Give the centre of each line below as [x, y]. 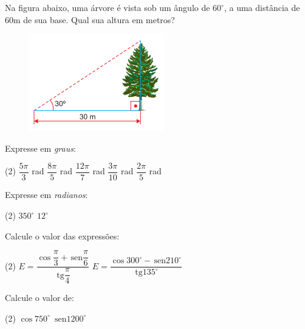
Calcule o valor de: [39, 298]
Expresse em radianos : [46, 195]
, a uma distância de [262, 7]
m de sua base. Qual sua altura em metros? [94, 19]
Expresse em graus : [40, 148]
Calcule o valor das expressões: [62, 235]
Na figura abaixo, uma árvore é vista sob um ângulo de [108, 7]
